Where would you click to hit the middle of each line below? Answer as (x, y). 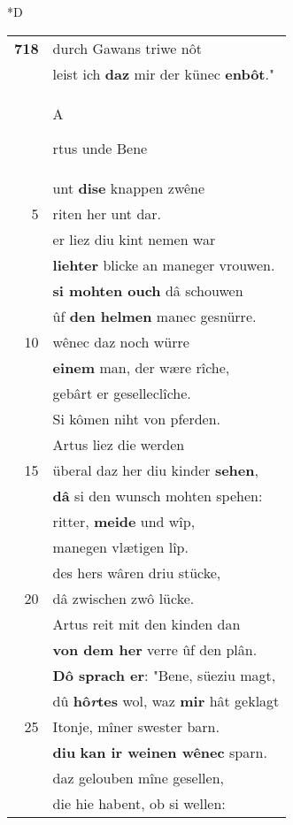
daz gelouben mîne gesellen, (139, 777)
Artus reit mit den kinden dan (146, 623)
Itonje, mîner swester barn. (136, 726)
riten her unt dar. (107, 213)
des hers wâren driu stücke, (137, 572)
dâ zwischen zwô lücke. (123, 598)
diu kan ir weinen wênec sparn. (160, 752)
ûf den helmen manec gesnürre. (154, 316)
